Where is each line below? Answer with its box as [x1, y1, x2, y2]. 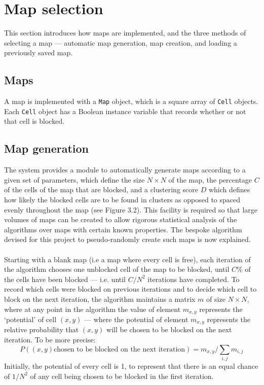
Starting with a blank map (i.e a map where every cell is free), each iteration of [4, 254, 251, 264]
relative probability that [4, 324, 79, 335]
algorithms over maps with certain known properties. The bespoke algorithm [4, 224, 242, 234]
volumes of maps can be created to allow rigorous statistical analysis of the [4, 214, 237, 225]
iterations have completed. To [147, 273, 240, 284]
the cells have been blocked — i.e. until [4, 273, 126, 284]
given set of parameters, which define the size [4, 174, 145, 185]
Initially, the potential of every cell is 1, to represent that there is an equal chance [4, 360, 258, 371]
